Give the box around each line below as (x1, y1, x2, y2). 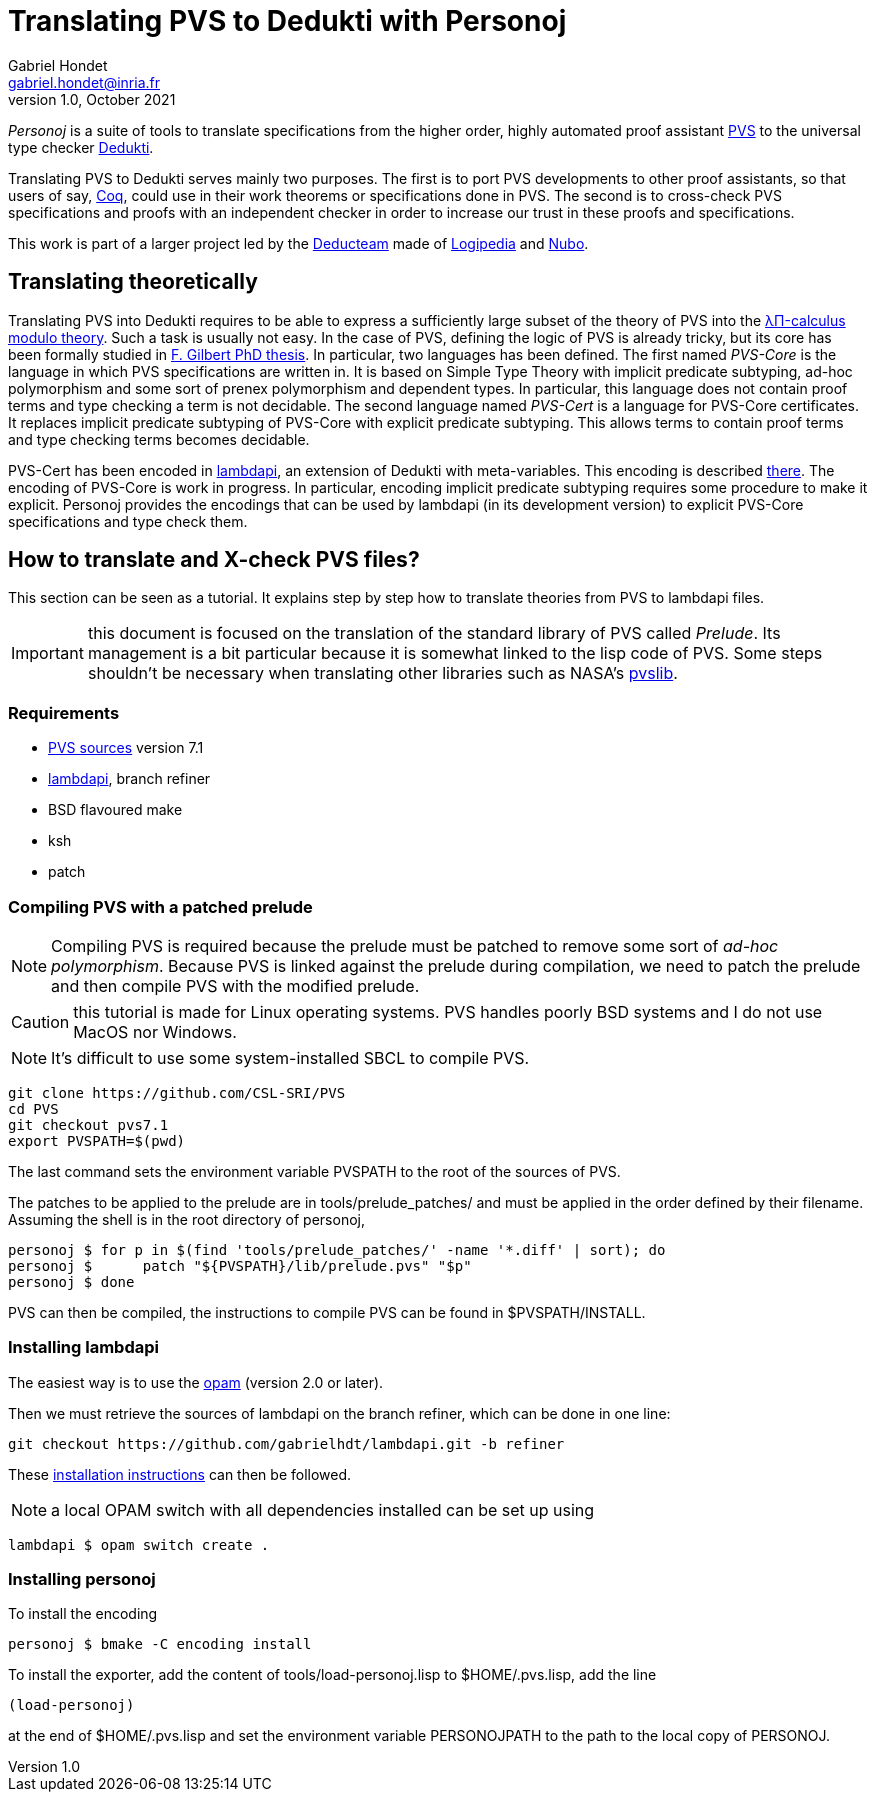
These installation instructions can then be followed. (8, 1465, 352, 1483)
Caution (11, 1011, 70, 1032)
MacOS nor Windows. (73, 1021, 237, 1042)
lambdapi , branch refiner (48, 770, 211, 788)
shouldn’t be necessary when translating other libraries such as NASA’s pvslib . (87, 663, 678, 684)
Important (11, 643, 84, 664)
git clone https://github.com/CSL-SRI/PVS (8, 1084, 346, 1101)
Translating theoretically (8, 269, 258, 295)
